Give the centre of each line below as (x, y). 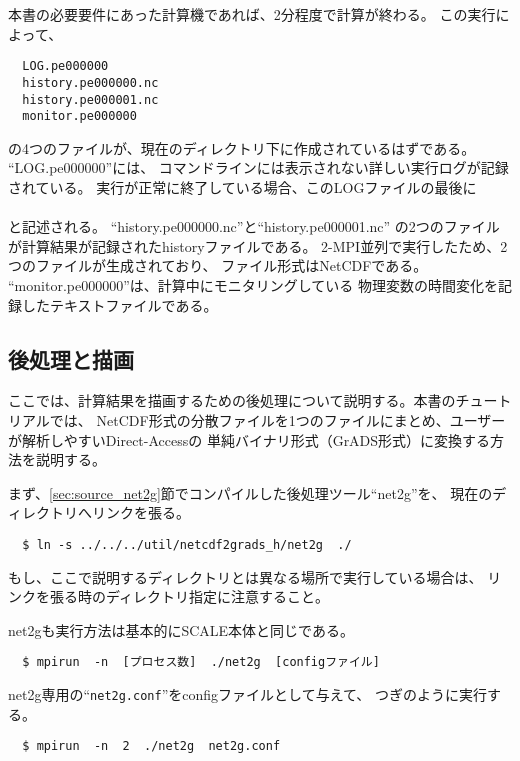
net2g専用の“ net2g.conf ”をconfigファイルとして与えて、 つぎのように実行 (247, 694)
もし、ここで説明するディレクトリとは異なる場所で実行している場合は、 (245, 576)
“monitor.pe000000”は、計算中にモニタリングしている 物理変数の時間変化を (253, 284)
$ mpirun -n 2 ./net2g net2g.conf (151, 746)
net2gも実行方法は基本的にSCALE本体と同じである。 (181, 629)
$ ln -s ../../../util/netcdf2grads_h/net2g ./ (187, 544)
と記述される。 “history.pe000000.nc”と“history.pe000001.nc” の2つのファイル (254, 226)
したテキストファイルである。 (119, 304)
